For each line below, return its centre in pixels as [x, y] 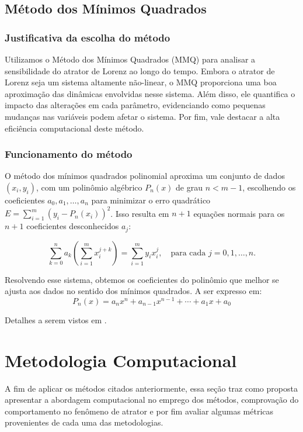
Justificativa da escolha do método [88, 37]
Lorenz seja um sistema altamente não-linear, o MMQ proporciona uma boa [141, 82]
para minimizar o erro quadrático [151, 200]
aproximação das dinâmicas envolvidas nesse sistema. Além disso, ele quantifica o [150, 93]
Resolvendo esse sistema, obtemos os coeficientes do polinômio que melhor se [142, 279]
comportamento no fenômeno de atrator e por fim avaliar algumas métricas [139, 411]
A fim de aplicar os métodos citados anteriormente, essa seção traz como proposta [151, 388]
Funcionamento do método [69, 154]
